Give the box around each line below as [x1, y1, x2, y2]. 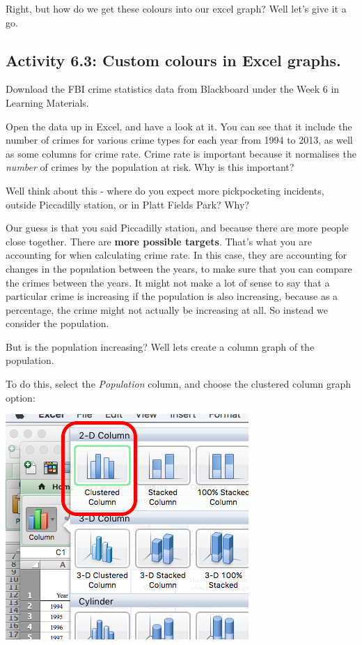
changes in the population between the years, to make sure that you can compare [6, 261, 352, 275]
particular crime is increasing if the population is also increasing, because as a [6, 289, 338, 303]
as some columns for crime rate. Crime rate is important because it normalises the [6, 146, 356, 160]
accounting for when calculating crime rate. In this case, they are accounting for [6, 248, 347, 262]
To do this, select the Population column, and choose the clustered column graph [6, 377, 352, 391]
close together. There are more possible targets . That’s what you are [6, 234, 312, 248]
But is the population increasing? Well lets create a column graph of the [6, 339, 315, 354]
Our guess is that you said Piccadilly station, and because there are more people [6, 220, 349, 235]
